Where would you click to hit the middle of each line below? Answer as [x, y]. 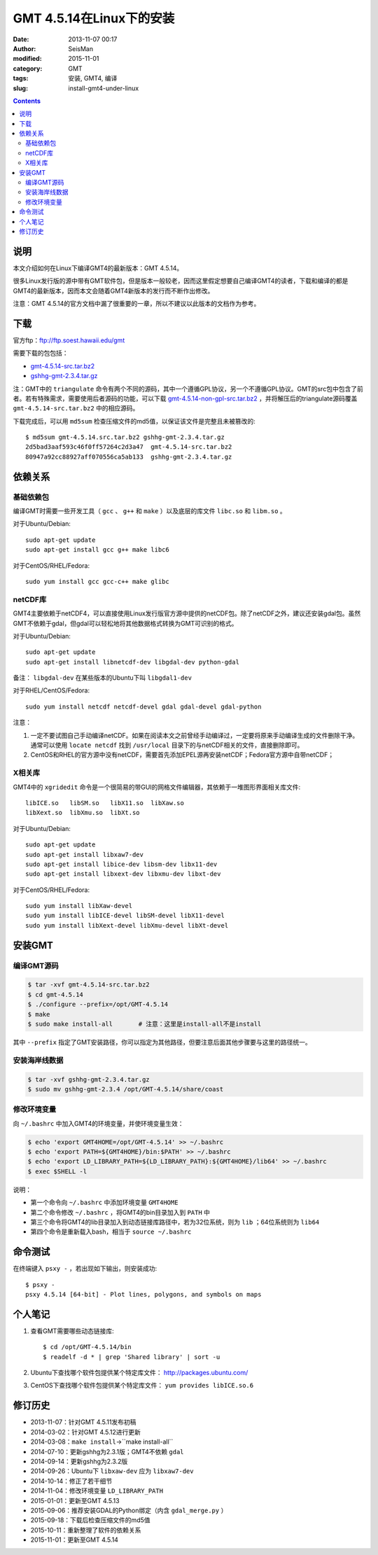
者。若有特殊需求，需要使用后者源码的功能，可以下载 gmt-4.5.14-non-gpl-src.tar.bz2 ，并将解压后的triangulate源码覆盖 [185, 398]
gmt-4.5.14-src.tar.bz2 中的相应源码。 [76, 408]
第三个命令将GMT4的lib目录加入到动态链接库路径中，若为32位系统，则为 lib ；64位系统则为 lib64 [175, 1222]
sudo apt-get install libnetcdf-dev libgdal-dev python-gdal [132, 662]
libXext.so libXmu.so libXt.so [83, 813]
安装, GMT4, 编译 [93, 78]
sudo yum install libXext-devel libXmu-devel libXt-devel [127, 925]
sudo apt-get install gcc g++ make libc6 [97, 550]
